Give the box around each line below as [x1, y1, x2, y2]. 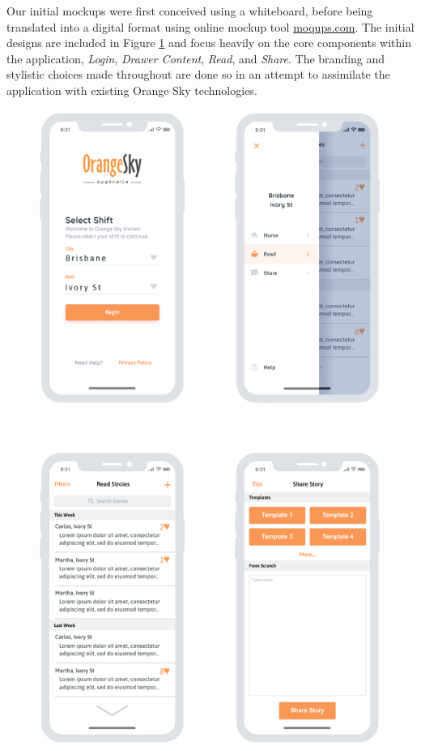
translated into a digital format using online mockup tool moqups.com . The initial [6, 18, 415, 35]
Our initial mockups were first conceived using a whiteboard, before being [6, 2, 373, 19]
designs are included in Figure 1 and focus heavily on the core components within [6, 34, 411, 51]
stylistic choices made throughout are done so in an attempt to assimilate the [6, 66, 390, 83]
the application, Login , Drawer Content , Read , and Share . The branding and [6, 49, 385, 67]
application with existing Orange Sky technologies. [6, 81, 257, 98]
